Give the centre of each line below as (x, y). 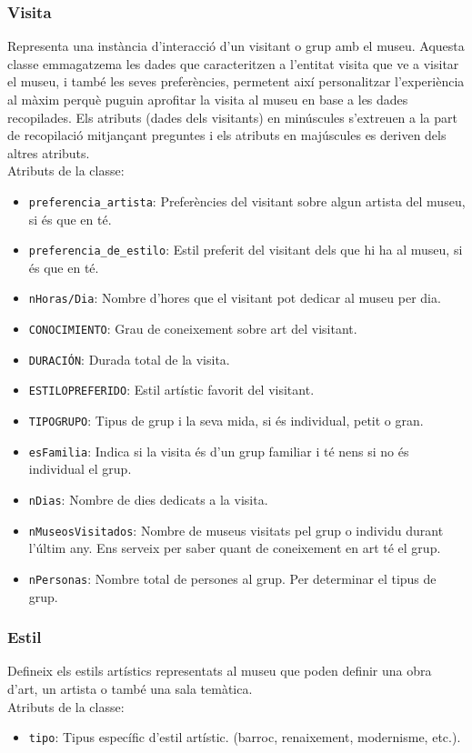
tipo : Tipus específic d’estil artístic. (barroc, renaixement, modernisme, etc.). (245, 737)
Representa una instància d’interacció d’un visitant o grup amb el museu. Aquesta (236, 46)
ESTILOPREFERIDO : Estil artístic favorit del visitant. (171, 390)
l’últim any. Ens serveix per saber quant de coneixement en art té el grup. (235, 548)
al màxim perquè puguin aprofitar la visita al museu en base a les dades (208, 99)
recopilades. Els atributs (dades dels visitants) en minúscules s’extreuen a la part (232, 117)
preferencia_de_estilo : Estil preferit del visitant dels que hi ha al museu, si (246, 250)
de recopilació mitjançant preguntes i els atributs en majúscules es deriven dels (227, 135)
